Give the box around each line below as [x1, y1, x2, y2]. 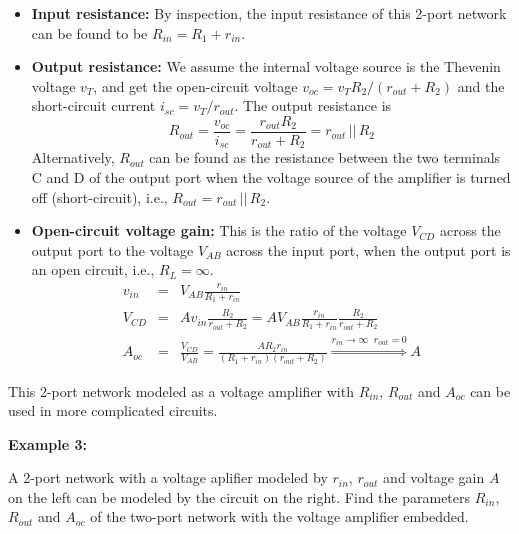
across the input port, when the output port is [226, 239, 511, 260]
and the [457, 75, 505, 96]
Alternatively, [31, 147, 115, 168]
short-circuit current [31, 95, 156, 116]
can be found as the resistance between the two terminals [149, 147, 501, 168]
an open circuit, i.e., [31, 259, 155, 280]
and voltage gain [383, 467, 485, 488]
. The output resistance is [234, 95, 392, 116]
